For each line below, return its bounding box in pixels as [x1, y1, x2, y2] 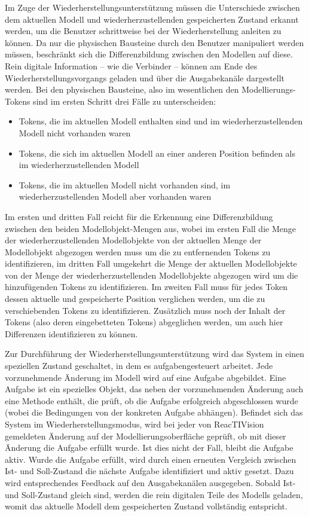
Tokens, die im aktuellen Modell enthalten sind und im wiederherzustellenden [19, 115, 303, 127]
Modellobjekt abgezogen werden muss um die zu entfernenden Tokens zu [5, 245, 271, 258]
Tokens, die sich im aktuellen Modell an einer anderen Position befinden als [19, 146, 296, 159]
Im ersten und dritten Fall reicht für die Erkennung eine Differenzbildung [5, 210, 273, 222]
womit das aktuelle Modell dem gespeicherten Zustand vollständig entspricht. [5, 500, 287, 512]
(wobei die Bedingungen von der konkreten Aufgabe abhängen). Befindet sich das [5, 406, 303, 419]
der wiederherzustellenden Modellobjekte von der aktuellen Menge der [5, 234, 262, 246]
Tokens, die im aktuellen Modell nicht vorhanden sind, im [19, 178, 231, 191]
